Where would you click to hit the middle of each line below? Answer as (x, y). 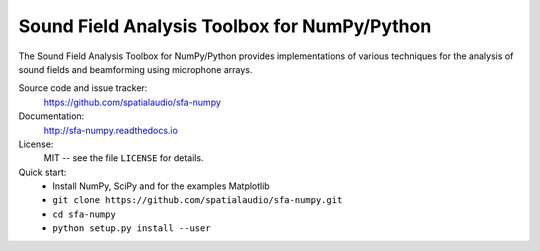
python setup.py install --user (131, 228)
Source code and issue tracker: (83, 88)
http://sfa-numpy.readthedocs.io (111, 130)
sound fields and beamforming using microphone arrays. (135, 69)
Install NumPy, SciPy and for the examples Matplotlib (161, 186)
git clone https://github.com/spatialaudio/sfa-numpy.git (197, 200)
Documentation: (51, 116)
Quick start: (42, 172)
